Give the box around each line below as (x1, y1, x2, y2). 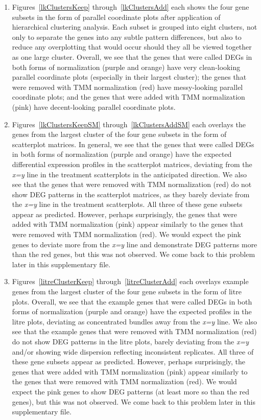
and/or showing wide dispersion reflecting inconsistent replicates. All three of (12, 346, 254, 357)
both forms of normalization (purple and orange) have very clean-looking (12, 61, 241, 72)
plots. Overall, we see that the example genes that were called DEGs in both (12, 296, 252, 307)
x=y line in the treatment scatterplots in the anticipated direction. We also (12, 169, 247, 179)
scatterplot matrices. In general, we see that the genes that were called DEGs (12, 138, 254, 149)
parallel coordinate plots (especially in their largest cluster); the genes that (12, 72, 247, 82)
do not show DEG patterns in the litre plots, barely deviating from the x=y (12, 336, 249, 346)
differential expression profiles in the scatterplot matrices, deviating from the (12, 158, 252, 169)
